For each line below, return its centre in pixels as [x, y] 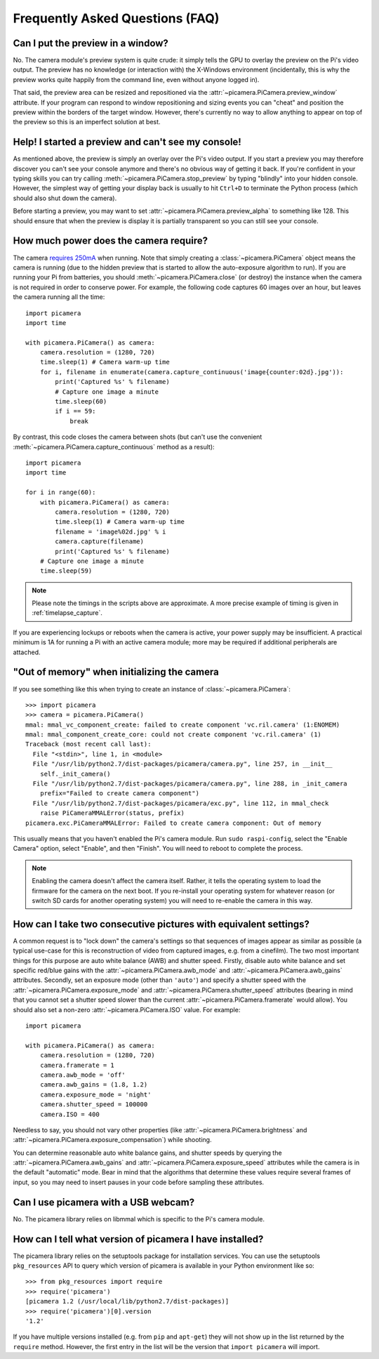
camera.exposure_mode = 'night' [95, 1094]
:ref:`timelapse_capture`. [67, 613]
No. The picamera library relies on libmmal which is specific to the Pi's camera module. [139, 1219]
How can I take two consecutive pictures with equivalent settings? [161, 924]
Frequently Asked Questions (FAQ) [116, 18]
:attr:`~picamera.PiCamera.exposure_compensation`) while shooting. [112, 1140]
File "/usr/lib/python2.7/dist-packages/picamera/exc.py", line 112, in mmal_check [181, 803]
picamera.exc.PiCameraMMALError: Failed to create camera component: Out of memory [174, 823]
